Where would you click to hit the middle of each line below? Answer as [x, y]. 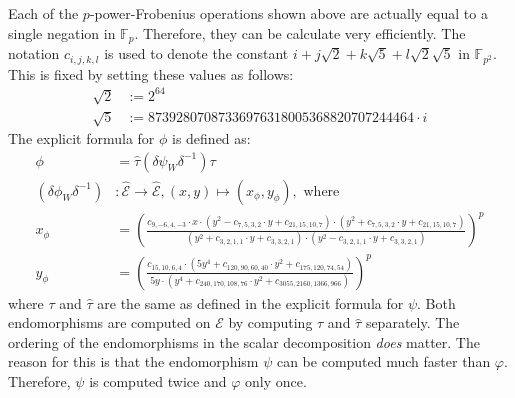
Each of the [43, 13]
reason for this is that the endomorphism [133, 361]
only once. [275, 381]
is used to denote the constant [196, 53]
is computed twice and [158, 381]
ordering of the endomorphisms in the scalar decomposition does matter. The [244, 341]
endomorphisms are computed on [109, 322]
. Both [436, 302]
